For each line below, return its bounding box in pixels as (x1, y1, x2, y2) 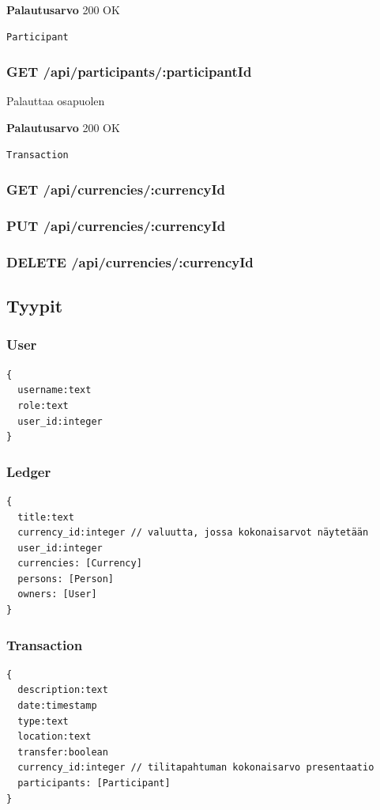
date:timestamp (17, 700, 97, 712)
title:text (17, 511, 74, 523)
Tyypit (6, 293, 63, 318)
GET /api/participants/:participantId (6, 62, 252, 81)
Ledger (6, 461, 51, 481)
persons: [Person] (17, 573, 115, 585)
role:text (17, 399, 69, 411)
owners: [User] (17, 589, 97, 600)
